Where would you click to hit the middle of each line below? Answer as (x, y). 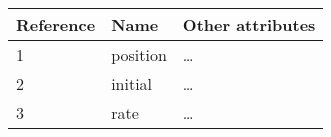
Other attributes (249, 24)
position (139, 54)
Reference (56, 24)
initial (132, 83)
